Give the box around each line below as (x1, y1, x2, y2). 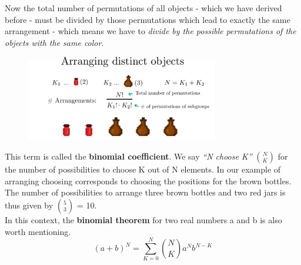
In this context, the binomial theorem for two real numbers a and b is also (5, 214, 282, 226)
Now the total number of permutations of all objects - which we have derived (5, 2, 282, 14)
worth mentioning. (5, 225, 71, 237)
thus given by (5, 199, 53, 211)
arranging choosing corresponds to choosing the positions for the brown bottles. (5, 174, 292, 187)
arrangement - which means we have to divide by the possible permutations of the (5, 25, 296, 37)
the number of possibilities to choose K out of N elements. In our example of (5, 163, 281, 175)
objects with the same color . (5, 36, 104, 48)
